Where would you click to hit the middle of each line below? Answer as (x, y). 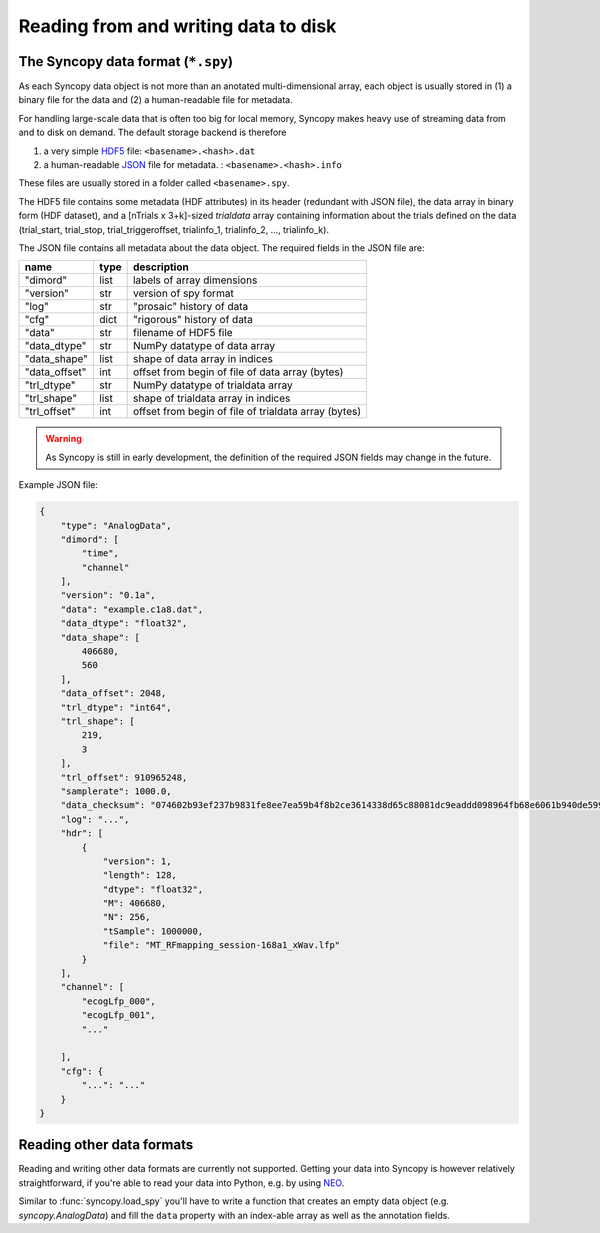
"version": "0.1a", (108, 595)
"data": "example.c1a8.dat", (132, 609)
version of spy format (183, 293)
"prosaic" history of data (190, 307)
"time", (100, 553)
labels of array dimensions (195, 280)
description (160, 267)
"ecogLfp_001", (119, 1015)
